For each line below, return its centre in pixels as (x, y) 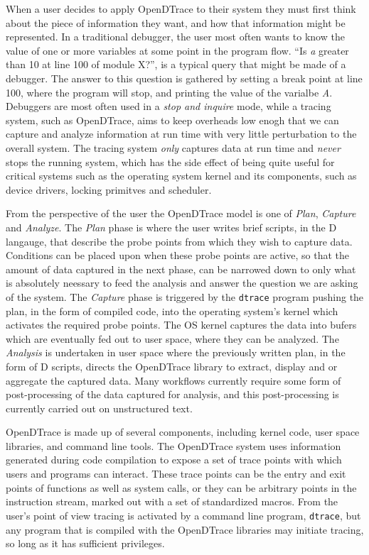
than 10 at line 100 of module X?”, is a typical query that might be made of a (176, 64)
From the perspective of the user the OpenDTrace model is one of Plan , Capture (181, 213)
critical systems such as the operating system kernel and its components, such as (181, 176)
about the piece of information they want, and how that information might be (176, 22)
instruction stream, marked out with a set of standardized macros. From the (172, 501)
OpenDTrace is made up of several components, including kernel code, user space (183, 432)
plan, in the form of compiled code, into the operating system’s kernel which (172, 311)
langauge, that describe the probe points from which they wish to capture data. (179, 241)
